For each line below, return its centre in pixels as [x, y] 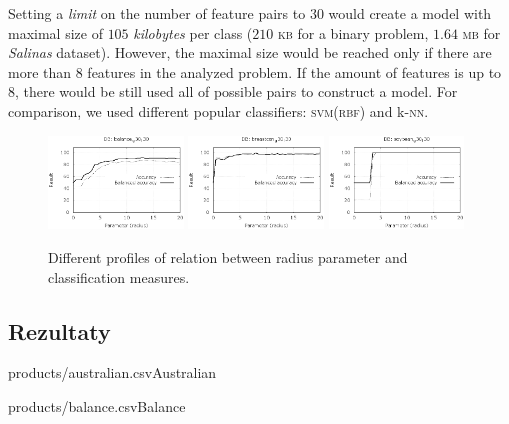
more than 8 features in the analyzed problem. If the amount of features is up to [255, 71]
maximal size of [55, 32]
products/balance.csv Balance [97, 405]
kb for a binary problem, [353, 32]
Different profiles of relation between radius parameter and [228, 256]
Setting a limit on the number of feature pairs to [157, 13]
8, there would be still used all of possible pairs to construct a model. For [233, 91]
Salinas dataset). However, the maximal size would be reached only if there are [250, 52]
